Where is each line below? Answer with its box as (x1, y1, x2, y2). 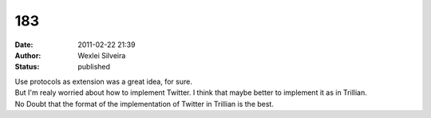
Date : (14, 40, 34, 49)
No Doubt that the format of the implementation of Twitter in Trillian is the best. (14, 99, 275, 108)
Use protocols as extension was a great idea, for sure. (14, 77, 193, 86)
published (77, 62, 111, 72)
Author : (14, 50, 42, 60)
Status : (14, 62, 40, 72)
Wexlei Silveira (77, 50, 126, 60)
